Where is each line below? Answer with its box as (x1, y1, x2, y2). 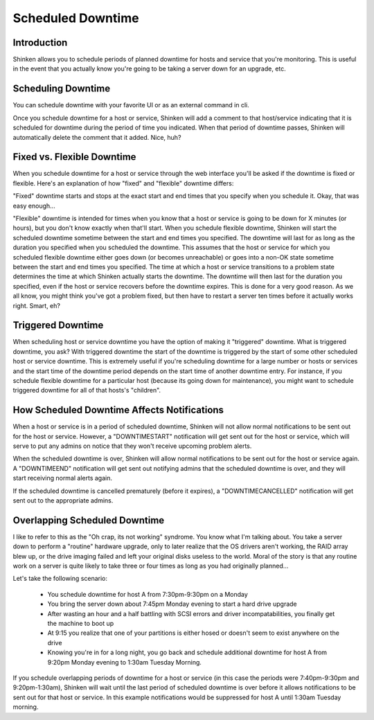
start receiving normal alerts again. (12, 474, 112, 483)
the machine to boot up (47, 620, 114, 628)
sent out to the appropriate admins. (12, 496, 114, 505)
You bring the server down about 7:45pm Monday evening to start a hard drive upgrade (47, 600, 297, 609)
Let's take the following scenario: (12, 575, 107, 583)
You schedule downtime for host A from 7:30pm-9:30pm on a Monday (47, 590, 249, 598)
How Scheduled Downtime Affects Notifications (12, 404, 224, 416)
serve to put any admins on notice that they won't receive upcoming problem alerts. (12, 442, 252, 450)
